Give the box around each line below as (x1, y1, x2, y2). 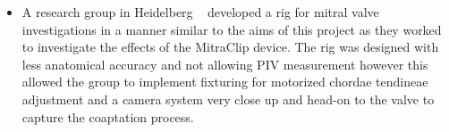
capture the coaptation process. (21, 107, 194, 126)
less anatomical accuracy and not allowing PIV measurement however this (21, 54, 428, 73)
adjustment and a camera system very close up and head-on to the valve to (21, 89, 435, 108)
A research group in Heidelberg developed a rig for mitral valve (21, 3, 379, 21)
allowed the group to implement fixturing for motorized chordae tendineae (21, 72, 428, 91)
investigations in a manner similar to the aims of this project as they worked (21, 20, 442, 38)
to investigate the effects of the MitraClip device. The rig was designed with (21, 37, 439, 56)
